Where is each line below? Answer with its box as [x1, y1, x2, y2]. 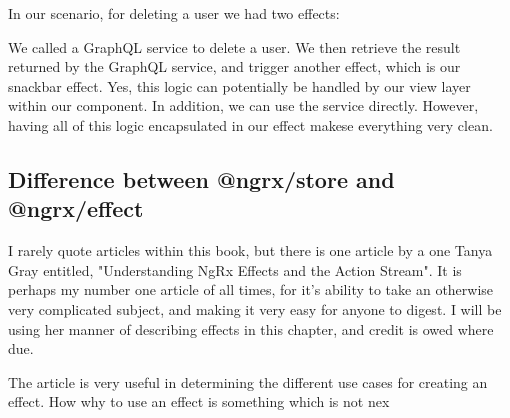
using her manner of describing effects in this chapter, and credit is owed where [8, 318, 494, 339]
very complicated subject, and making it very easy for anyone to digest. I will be [8, 298, 502, 319]
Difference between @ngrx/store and [8, 163, 395, 194]
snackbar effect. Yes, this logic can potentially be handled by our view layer [8, 75, 471, 96]
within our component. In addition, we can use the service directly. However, [8, 95, 479, 116]
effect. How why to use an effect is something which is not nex [8, 391, 390, 412]
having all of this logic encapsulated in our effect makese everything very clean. [8, 114, 493, 135]
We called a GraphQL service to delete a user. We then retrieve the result [8, 36, 461, 57]
